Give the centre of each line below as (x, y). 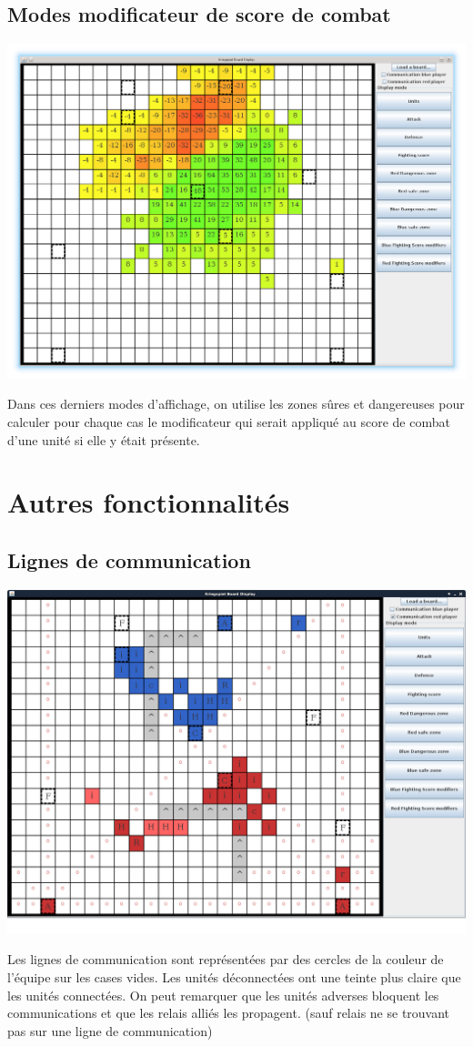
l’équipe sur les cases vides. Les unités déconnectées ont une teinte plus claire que (234, 977)
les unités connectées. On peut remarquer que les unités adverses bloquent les (223, 995)
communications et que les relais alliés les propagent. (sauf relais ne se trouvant (229, 1013)
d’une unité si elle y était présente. (104, 439)
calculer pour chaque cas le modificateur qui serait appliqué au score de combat (229, 422)
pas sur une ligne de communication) (110, 1030)
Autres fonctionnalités (149, 502)
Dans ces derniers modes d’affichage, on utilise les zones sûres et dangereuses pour (236, 404)
